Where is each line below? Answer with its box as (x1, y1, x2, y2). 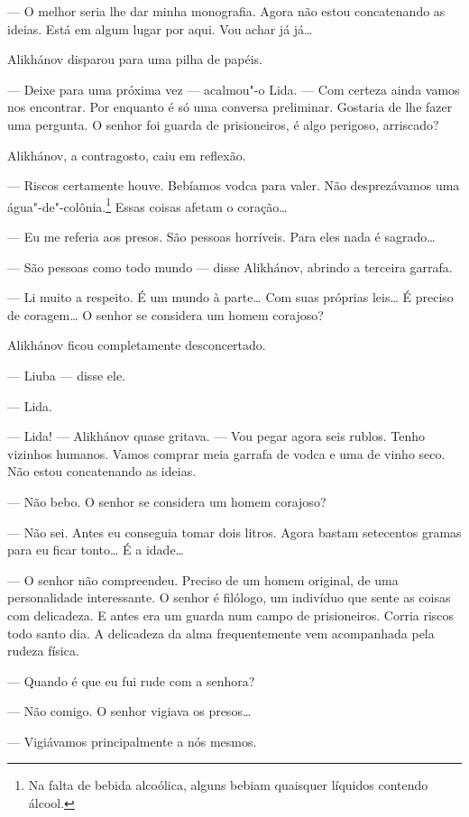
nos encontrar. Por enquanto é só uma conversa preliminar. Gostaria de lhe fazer (7, 97, 453, 116)
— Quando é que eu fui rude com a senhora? (7, 671, 255, 690)
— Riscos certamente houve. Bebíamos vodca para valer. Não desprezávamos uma (7, 176, 460, 195)
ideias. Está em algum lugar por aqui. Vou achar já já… (7, 19, 313, 38)
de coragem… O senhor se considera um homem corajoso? (7, 305, 324, 324)
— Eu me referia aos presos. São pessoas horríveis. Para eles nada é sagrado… (7, 227, 436, 245)
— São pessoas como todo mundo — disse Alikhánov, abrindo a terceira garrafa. (7, 257, 453, 276)
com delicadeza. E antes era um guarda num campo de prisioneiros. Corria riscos (7, 605, 455, 624)
